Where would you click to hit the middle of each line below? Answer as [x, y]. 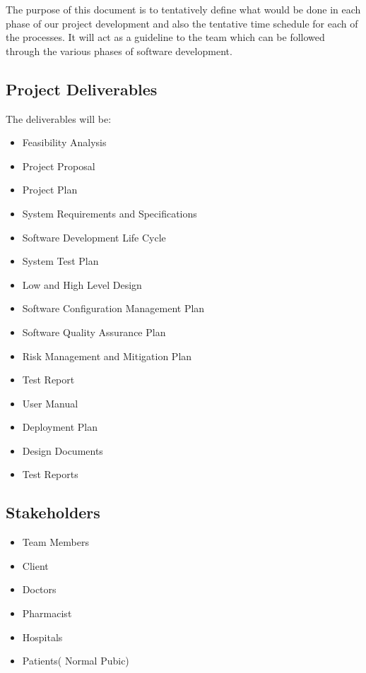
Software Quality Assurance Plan [94, 332]
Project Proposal [59, 166]
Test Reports [50, 474]
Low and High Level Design [82, 284]
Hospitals [42, 637]
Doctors [39, 589]
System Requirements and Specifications [110, 213]
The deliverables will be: [59, 118]
